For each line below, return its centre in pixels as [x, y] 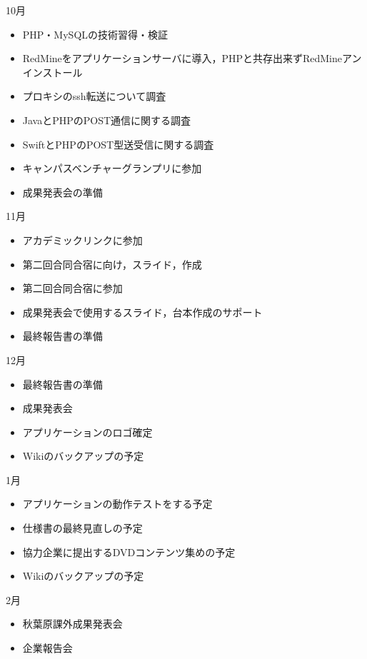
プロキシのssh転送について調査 [94, 96]
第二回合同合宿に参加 [72, 288]
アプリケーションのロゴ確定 [87, 432]
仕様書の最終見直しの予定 [82, 528]
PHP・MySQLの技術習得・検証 [95, 34]
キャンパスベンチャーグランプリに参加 [112, 168]
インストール [52, 72]
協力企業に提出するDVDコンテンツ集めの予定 [129, 552]
